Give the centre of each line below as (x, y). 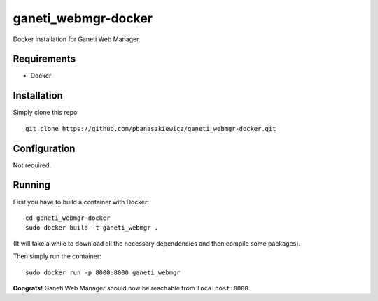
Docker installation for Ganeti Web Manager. (77, 39)
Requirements (44, 59)
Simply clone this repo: (46, 113)
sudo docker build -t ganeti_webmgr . (92, 228)
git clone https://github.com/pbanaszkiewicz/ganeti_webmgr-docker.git (151, 128)
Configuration (44, 148)
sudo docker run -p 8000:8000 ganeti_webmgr (103, 272)
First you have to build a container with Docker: (81, 202)
